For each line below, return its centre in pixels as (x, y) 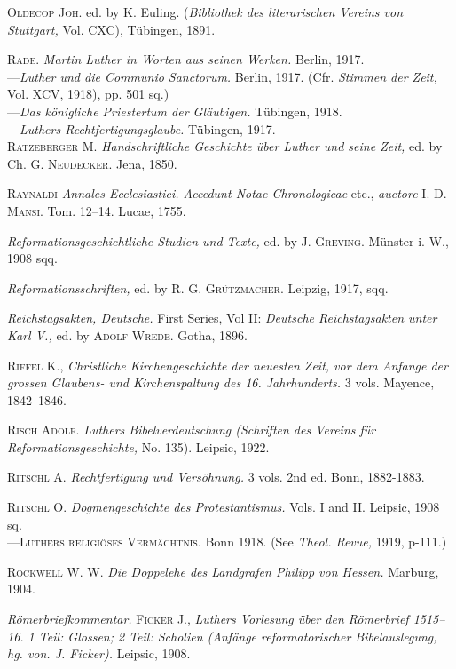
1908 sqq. (32, 258)
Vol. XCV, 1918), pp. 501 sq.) (88, 94)
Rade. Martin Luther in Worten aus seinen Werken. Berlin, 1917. (186, 59)
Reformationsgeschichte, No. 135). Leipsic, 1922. (138, 446)
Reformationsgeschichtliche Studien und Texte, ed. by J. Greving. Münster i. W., (228, 240)
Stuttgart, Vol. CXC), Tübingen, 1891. (111, 29)
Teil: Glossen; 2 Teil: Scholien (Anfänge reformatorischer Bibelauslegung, (238, 636)
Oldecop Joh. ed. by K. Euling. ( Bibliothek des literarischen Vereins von (205, 12)
